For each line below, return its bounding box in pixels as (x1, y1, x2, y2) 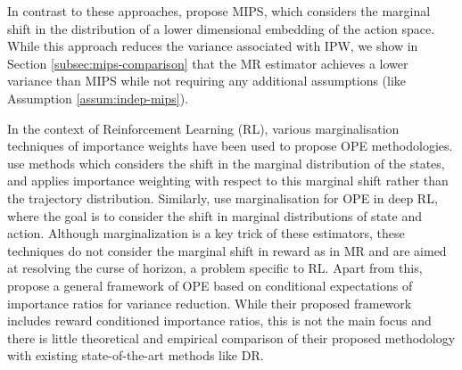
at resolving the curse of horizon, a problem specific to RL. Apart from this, (7, 259, 423, 277)
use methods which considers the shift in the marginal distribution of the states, (7, 153, 445, 172)
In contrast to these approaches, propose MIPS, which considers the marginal (7, 2, 431, 20)
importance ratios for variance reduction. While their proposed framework (7, 293, 412, 312)
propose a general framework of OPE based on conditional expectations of (7, 275, 413, 294)
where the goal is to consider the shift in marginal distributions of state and (7, 206, 422, 225)
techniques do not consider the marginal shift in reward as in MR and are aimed (7, 241, 447, 259)
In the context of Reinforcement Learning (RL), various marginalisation (7, 119, 400, 137)
